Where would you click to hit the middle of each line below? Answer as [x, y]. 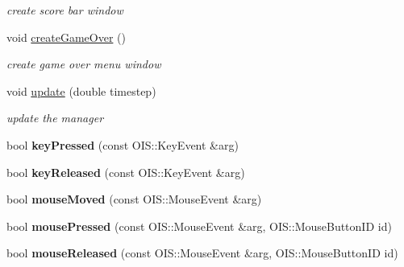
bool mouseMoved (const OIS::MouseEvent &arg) [134, 199]
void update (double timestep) [81, 90]
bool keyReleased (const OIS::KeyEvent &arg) [126, 172]
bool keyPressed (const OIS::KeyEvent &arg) [123, 144]
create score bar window [65, 10]
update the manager [55, 118]
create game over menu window [84, 64]
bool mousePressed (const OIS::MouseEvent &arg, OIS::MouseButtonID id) [199, 226]
